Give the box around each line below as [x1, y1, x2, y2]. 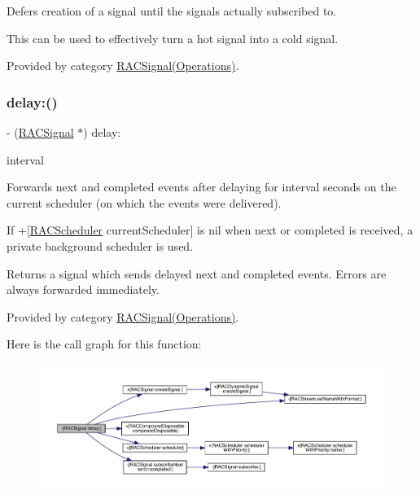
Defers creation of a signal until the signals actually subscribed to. [7, 2, 337, 19]
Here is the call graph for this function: [7, 335, 202, 352]
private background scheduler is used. [7, 237, 194, 254]
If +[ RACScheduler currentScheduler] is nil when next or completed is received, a [7, 221, 413, 239]
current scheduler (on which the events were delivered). [7, 194, 282, 211]
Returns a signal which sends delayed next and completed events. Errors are [7, 265, 387, 282]
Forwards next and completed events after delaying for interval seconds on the [7, 178, 396, 195]
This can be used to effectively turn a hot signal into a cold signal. [7, 29, 339, 46]
